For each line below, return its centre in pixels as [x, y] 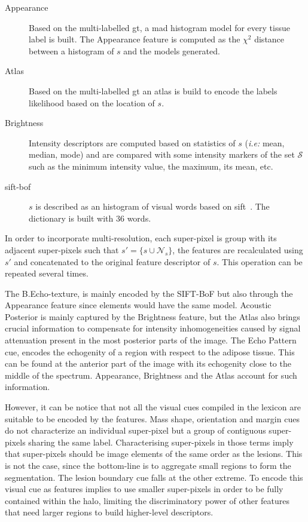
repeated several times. [47, 273]
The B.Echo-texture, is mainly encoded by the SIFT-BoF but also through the [149, 293]
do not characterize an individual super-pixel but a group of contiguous [135, 430]
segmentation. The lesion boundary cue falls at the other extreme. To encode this [154, 477]
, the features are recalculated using [238, 249]
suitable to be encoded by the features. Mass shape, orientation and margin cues [152, 418]
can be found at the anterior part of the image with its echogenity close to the [148, 363]
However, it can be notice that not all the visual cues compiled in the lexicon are [153, 407]
